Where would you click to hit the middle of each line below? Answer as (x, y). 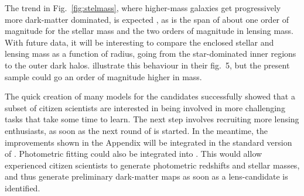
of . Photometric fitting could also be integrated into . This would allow (134, 154)
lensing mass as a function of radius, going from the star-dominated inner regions (151, 54)
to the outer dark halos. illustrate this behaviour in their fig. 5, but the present (147, 65)
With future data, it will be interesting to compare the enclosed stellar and (139, 42)
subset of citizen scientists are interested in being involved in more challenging (145, 107)
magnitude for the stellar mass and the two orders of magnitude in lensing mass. (149, 31)
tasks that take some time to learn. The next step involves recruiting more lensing (152, 119)
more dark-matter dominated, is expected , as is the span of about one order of (147, 19)
